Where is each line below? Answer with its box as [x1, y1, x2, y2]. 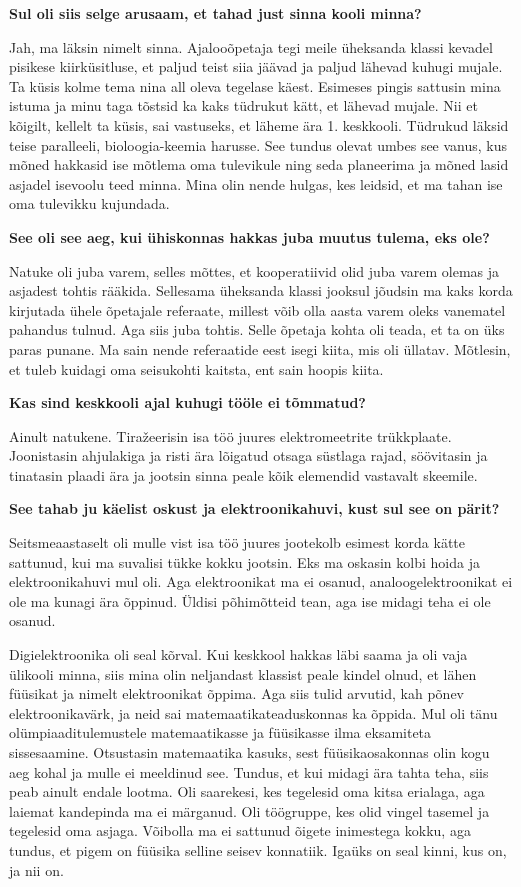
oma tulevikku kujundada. [9, 193, 170, 214]
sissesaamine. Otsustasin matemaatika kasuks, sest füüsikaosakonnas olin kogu [9, 742, 490, 762]
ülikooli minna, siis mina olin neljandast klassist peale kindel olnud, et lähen [9, 663, 477, 684]
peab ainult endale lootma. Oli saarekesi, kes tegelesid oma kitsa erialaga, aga [9, 781, 485, 802]
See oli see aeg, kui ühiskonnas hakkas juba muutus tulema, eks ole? [9, 226, 490, 247]
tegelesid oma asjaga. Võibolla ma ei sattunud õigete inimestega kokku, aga [9, 820, 471, 841]
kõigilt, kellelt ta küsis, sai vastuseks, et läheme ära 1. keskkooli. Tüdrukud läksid [9, 114, 509, 135]
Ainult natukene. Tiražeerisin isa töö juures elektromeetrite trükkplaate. [9, 425, 452, 446]
